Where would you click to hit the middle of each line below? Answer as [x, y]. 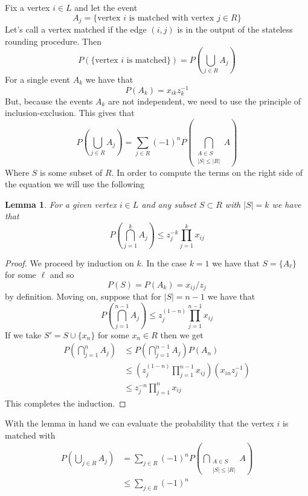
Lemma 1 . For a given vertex [61, 204]
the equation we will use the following [75, 184]
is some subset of [71, 172]
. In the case [164, 262]
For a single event [38, 79]
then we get [182, 334]
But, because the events [49, 101]
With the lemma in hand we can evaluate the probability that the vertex [140, 423]
